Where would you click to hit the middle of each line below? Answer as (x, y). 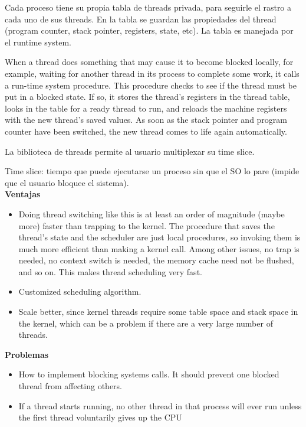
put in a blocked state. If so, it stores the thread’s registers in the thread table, (147, 97)
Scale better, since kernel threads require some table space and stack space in (158, 312)
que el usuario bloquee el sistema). (67, 182)
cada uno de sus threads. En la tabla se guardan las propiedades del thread (141, 19)
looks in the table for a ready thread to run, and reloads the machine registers (146, 108)
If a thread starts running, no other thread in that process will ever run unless (160, 405)
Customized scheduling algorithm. (80, 291)
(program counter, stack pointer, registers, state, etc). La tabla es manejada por (149, 30)
